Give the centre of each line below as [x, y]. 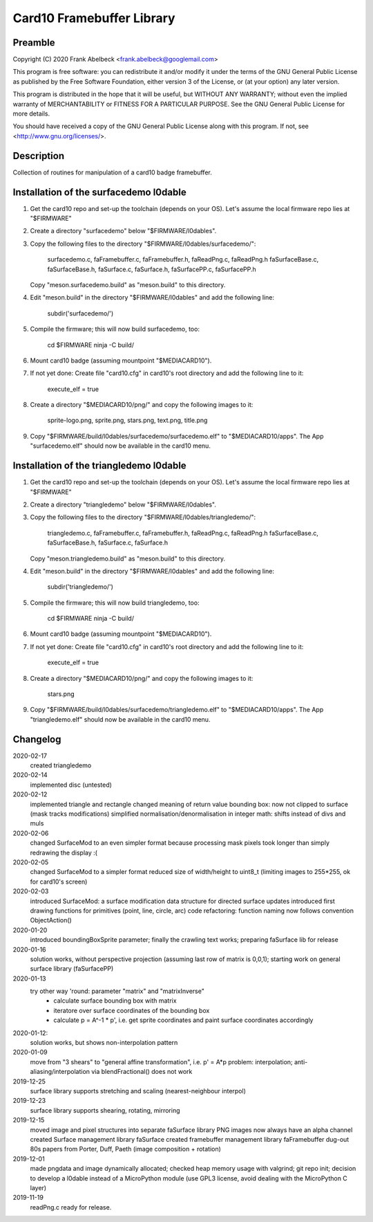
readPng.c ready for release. [71, 1207]
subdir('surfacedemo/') [80, 313]
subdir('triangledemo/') [80, 587]
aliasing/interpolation [60, 1072]
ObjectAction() [51, 920]
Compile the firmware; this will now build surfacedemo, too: [115, 329]
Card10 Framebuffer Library [94, 18]
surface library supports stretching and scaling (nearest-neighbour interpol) [138, 1091]
